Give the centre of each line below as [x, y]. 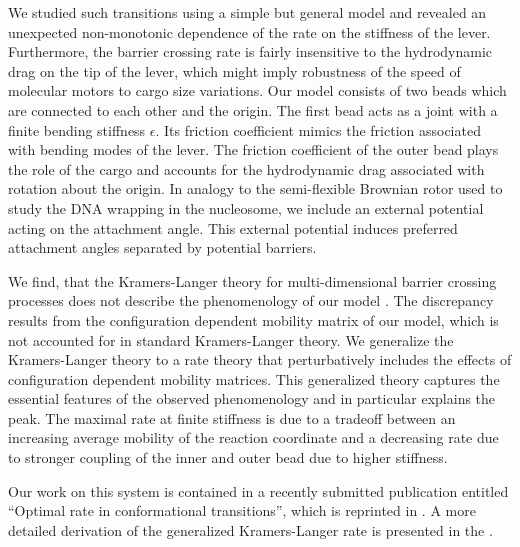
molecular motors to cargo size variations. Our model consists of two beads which [257, 90]
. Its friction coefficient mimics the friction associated [318, 129]
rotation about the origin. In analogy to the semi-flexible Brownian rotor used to [255, 188]
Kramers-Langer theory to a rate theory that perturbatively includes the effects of [260, 359]
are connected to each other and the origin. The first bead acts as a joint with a [253, 109]
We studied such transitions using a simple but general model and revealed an [247, 12]
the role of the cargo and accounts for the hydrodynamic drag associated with [246, 168]
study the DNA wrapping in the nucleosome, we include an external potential [246, 207]
